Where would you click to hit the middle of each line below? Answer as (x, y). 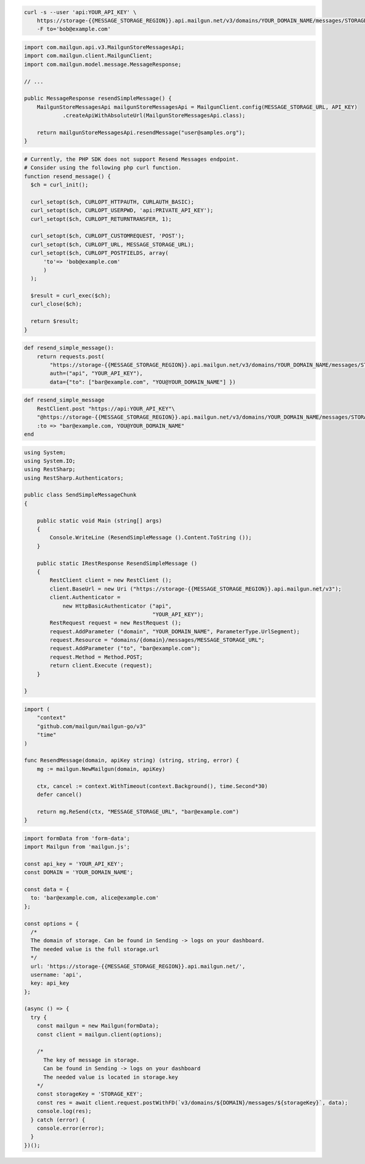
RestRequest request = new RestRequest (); (116, 623)
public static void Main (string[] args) (99, 520)
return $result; (55, 321)
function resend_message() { (68, 176)
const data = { (47, 889)
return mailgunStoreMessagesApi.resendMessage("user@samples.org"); (141, 132)
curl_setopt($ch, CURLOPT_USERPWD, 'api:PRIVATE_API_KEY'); (122, 211)
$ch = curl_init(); (60, 185)
